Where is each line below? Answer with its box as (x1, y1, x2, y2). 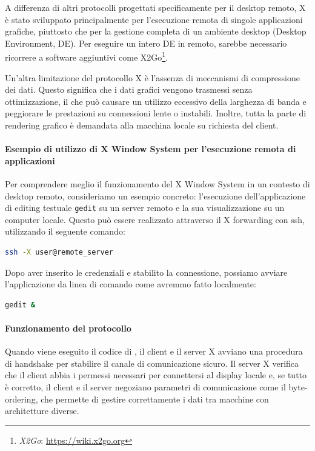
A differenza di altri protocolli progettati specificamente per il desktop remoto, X (5, 1, 306, 13)
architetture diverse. (5, 404, 79, 417)
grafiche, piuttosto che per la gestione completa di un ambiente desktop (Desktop (5, 25, 307, 38)
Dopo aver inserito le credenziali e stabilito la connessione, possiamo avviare (5, 266, 288, 278)
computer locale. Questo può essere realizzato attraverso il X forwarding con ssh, (5, 213, 305, 225)
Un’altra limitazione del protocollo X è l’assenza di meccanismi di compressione (5, 71, 300, 84)
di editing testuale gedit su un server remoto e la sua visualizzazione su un (5, 201, 285, 214)
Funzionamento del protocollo (5, 321, 131, 334)
